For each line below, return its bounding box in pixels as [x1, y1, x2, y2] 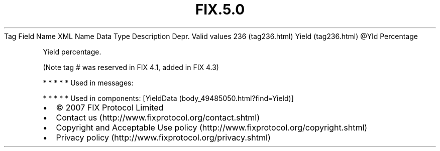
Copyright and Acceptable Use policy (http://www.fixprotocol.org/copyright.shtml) [56, 122, 368, 132]
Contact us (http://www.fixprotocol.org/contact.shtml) [56, 112, 260, 122]
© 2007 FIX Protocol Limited [56, 102, 164, 112]
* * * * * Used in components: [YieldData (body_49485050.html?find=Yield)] [43, 93, 294, 102]
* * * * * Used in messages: [43, 78, 134, 87]
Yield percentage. [43, 47, 101, 56]
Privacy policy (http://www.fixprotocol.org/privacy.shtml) [56, 132, 271, 142]
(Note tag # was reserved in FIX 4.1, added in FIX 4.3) [43, 62, 219, 71]
